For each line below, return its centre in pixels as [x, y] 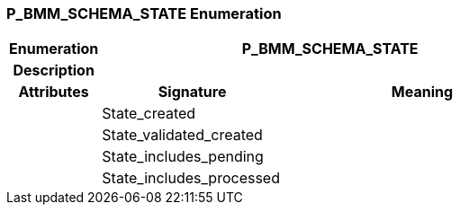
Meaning [422, 92]
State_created [149, 114]
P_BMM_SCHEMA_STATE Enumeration [144, 13]
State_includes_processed [191, 178]
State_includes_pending [183, 157]
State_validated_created [182, 135]
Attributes [54, 92]
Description [54, 71]
